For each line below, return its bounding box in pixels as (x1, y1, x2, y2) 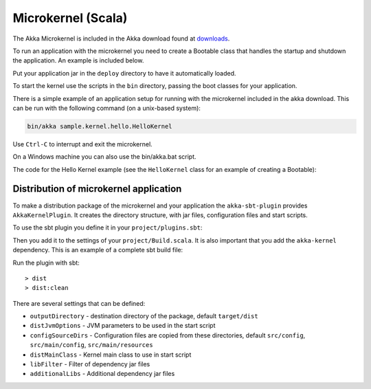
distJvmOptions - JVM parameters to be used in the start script (30, 322, 216, 330)
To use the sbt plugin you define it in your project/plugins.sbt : (12, 223, 203, 232)
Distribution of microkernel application (12, 183, 182, 195)
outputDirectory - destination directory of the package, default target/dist (30, 312, 258, 320)
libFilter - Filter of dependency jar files (30, 360, 150, 368)
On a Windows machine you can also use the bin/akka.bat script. (12, 153, 196, 161)
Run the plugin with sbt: (12, 258, 80, 267)
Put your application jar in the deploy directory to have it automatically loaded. (12, 69, 236, 77)
